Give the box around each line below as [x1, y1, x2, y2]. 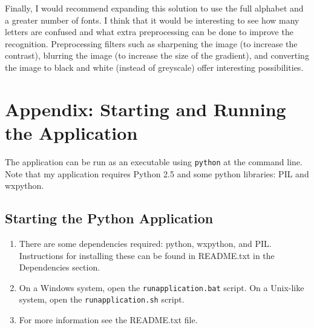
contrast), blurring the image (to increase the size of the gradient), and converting [5, 49, 309, 62]
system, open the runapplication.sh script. [19, 293, 185, 306]
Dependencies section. [19, 261, 100, 274]
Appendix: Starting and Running [5, 96, 286, 121]
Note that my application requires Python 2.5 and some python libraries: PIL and [5, 167, 309, 180]
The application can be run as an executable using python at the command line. [5, 155, 303, 168]
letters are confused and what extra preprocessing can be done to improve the [5, 25, 293, 38]
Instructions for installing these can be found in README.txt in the [19, 249, 275, 261]
